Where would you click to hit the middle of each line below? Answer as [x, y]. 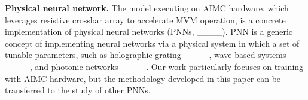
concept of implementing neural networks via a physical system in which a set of [152, 43]
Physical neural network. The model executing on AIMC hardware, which [147, 8]
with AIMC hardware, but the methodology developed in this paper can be [143, 78]
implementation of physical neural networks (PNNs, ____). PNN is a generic [149, 31]
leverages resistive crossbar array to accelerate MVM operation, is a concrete [145, 19]
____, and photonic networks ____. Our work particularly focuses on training [154, 66]
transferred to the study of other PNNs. [78, 90]
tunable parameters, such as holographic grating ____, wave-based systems [146, 55]
